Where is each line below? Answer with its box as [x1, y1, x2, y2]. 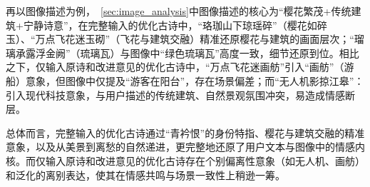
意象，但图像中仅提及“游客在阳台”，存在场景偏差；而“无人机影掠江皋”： [25, 73, 364, 88]
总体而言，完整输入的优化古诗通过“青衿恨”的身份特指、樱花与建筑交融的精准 [6, 125, 365, 140]
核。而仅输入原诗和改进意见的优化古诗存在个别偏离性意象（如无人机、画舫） [6, 153, 365, 168]
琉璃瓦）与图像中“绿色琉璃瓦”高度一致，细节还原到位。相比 [80, 45, 359, 60]
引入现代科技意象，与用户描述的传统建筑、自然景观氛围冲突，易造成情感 [6, 87, 345, 102]
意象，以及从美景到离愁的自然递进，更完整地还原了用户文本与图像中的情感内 [6, 139, 365, 154]
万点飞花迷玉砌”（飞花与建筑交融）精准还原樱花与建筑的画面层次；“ [35, 31, 354, 46]
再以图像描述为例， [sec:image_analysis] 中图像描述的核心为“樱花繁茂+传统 [6, 4, 351, 18]
